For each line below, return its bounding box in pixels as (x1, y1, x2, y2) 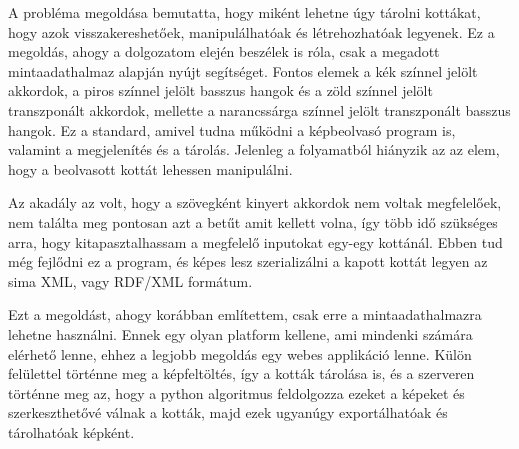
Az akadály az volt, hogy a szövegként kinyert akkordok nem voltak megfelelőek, (8, 192, 502, 213)
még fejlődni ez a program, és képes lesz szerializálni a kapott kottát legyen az (8, 251, 488, 272)
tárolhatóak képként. (8, 421, 135, 442)
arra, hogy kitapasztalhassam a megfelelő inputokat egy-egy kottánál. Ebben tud (8, 231, 503, 252)
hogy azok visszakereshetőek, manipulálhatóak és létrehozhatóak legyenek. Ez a (8, 21, 495, 42)
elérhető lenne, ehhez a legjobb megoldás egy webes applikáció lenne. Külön (8, 343, 472, 364)
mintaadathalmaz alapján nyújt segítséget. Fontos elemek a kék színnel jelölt (8, 60, 478, 81)
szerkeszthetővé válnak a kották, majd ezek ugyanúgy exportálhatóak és (8, 402, 448, 423)
